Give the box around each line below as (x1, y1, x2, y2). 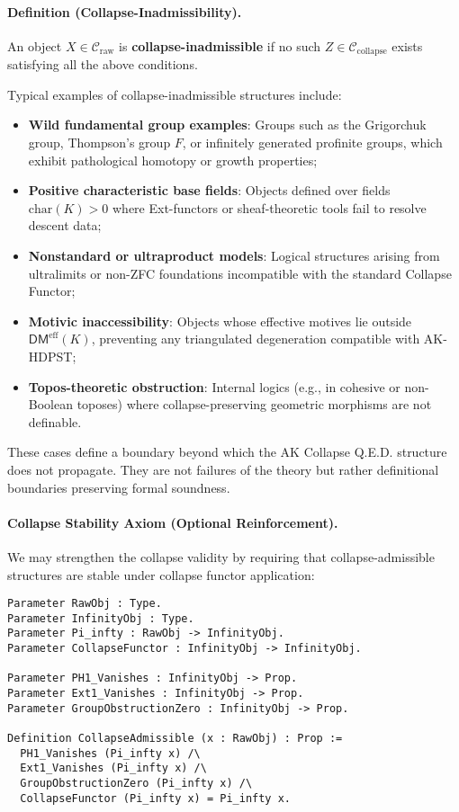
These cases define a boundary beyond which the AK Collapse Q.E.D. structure (7, 442, 447, 461)
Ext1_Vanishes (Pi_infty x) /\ (20, 762, 207, 775)
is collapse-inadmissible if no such (119, 36, 321, 55)
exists (391, 36, 423, 55)
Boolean (28, 395, 73, 414)
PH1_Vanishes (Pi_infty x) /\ (20, 746, 201, 760)
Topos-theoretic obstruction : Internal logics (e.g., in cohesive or (28, 377, 400, 396)
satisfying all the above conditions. (7, 55, 198, 74)
